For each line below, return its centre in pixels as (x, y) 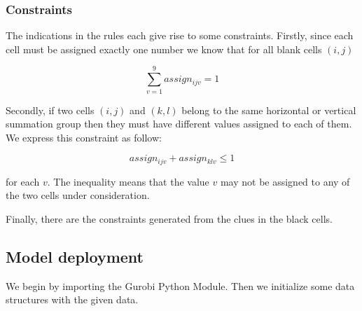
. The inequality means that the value (128, 181)
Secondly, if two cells (50, 110)
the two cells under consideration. (78, 195)
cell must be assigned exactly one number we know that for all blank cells (164, 49)
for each (23, 181)
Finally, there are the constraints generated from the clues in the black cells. (169, 218)
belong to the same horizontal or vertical (269, 110)
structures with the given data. (72, 299)
